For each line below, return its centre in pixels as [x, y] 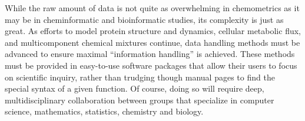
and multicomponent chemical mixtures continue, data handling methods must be [152, 42]
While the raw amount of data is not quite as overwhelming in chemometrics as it [152, 8]
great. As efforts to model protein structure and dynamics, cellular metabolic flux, [153, 31]
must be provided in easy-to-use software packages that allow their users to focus [151, 65]
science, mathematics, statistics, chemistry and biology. [104, 111]
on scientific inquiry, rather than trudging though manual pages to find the [140, 77]
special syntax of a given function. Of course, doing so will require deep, [135, 88]
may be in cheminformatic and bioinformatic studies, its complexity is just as [144, 19]
